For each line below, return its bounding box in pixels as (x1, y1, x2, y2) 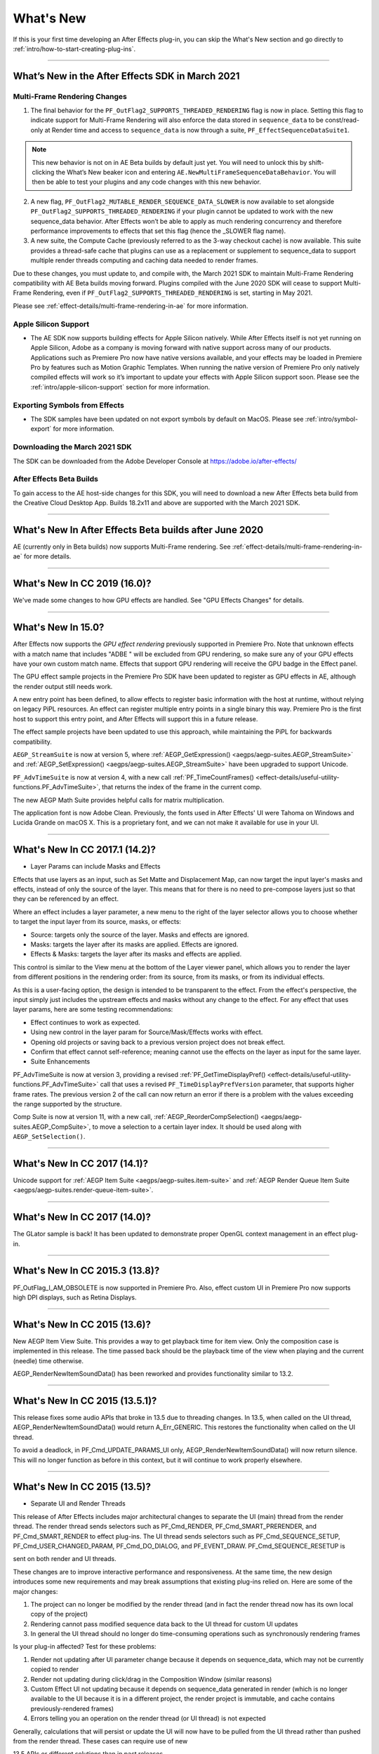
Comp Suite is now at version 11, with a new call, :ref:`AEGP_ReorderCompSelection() (13, 1113, 259, 1121)
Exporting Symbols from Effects (13, 400, 124, 410)
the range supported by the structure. (13, 1099, 122, 1108)
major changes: (13, 1587, 58, 1595)
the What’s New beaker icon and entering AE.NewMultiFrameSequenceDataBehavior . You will (55, 168, 336, 177)
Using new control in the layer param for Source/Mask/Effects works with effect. (30, 1028, 263, 1036)
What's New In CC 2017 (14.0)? (13, 1211, 151, 1224)
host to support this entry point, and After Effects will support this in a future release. (13, 714, 258, 723)
